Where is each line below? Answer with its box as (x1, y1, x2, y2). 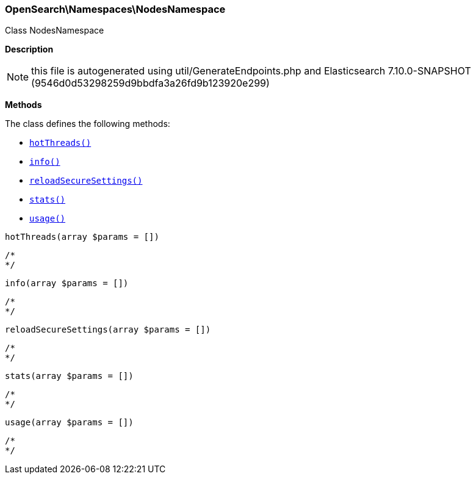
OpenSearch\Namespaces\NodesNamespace (5, 3, 226, 15)
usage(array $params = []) (5, 417, 134, 428)
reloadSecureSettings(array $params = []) (5, 325, 211, 335)
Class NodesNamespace (5, 25, 104, 36)
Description (5, 44, 54, 55)
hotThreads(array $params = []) (5, 232, 159, 242)
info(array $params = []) (5, 278, 129, 289)
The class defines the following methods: (5, 118, 170, 129)
